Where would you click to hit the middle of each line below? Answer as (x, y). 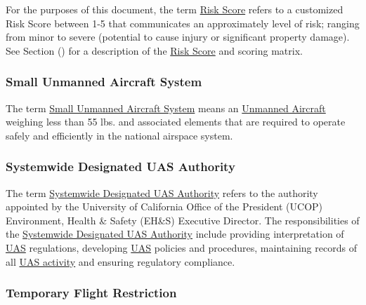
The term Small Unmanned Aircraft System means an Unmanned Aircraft (166, 108)
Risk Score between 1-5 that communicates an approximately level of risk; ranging (183, 23)
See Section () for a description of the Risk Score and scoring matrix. (154, 50)
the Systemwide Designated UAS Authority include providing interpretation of (175, 234)
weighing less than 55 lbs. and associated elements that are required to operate (176, 122)
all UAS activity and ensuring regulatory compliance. (120, 261)
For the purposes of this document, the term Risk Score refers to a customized (175, 9)
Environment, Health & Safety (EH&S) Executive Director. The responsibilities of (183, 220)
